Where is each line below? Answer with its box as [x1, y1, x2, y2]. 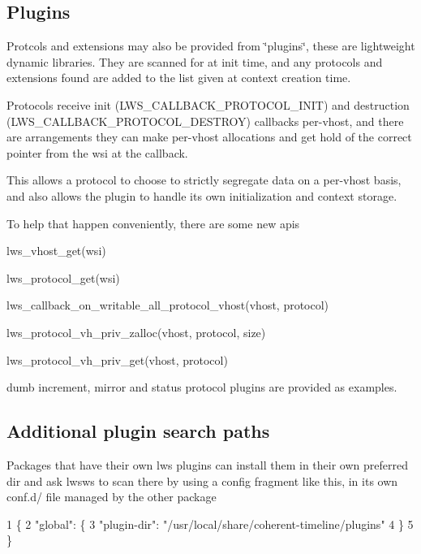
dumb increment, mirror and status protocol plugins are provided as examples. [6, 379, 397, 396]
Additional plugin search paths [6, 418, 270, 444]
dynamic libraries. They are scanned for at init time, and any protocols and [6, 53, 383, 70]
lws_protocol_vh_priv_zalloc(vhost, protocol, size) [6, 323, 266, 340]
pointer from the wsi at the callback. [6, 144, 188, 161]
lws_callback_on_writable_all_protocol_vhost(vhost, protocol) [6, 296, 329, 314]
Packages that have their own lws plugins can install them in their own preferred [6, 456, 408, 473]
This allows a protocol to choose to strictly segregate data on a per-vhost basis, [6, 171, 402, 188]
